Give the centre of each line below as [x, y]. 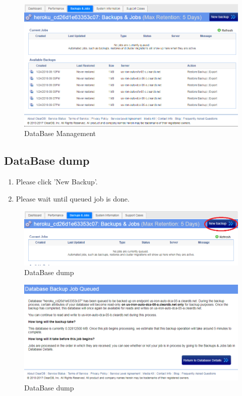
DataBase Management [60, 133]
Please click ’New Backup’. [57, 181]
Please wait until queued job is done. [73, 198]
